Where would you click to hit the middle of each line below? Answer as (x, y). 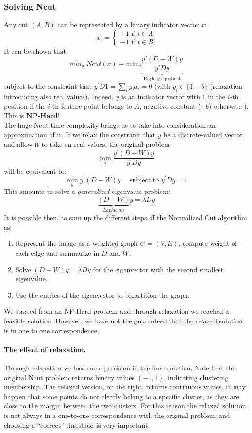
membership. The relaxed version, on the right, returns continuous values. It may (125, 387)
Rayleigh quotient (162, 79)
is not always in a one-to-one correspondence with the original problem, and (117, 415)
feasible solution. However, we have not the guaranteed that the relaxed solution (123, 320)
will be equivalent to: (35, 171)
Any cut (16, 24)
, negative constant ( (170, 106)
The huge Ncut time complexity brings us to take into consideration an (110, 125)
